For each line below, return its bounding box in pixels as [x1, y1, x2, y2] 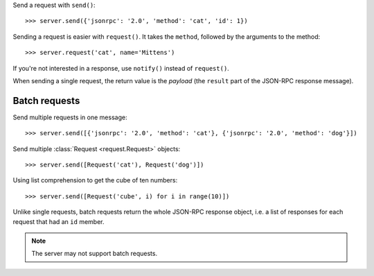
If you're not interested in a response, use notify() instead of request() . [12, 64, 230, 72]
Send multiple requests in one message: [12, 113, 127, 121]
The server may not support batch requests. [31, 250, 158, 258]
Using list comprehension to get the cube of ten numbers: [12, 176, 178, 184]
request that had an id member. [12, 217, 105, 225]
